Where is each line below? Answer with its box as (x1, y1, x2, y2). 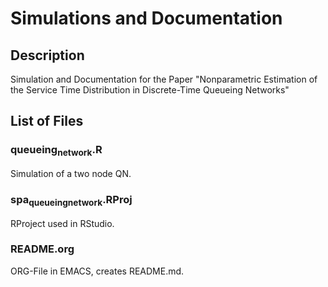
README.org (10, 242, 75, 256)
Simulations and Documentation (10, 7, 283, 30)
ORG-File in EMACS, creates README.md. (10, 265, 185, 277)
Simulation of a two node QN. (10, 167, 132, 179)
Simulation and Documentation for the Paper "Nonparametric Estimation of (10, 73, 318, 85)
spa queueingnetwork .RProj (10, 192, 133, 209)
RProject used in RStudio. (10, 217, 115, 229)
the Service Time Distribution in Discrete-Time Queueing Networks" (10, 84, 290, 96)
